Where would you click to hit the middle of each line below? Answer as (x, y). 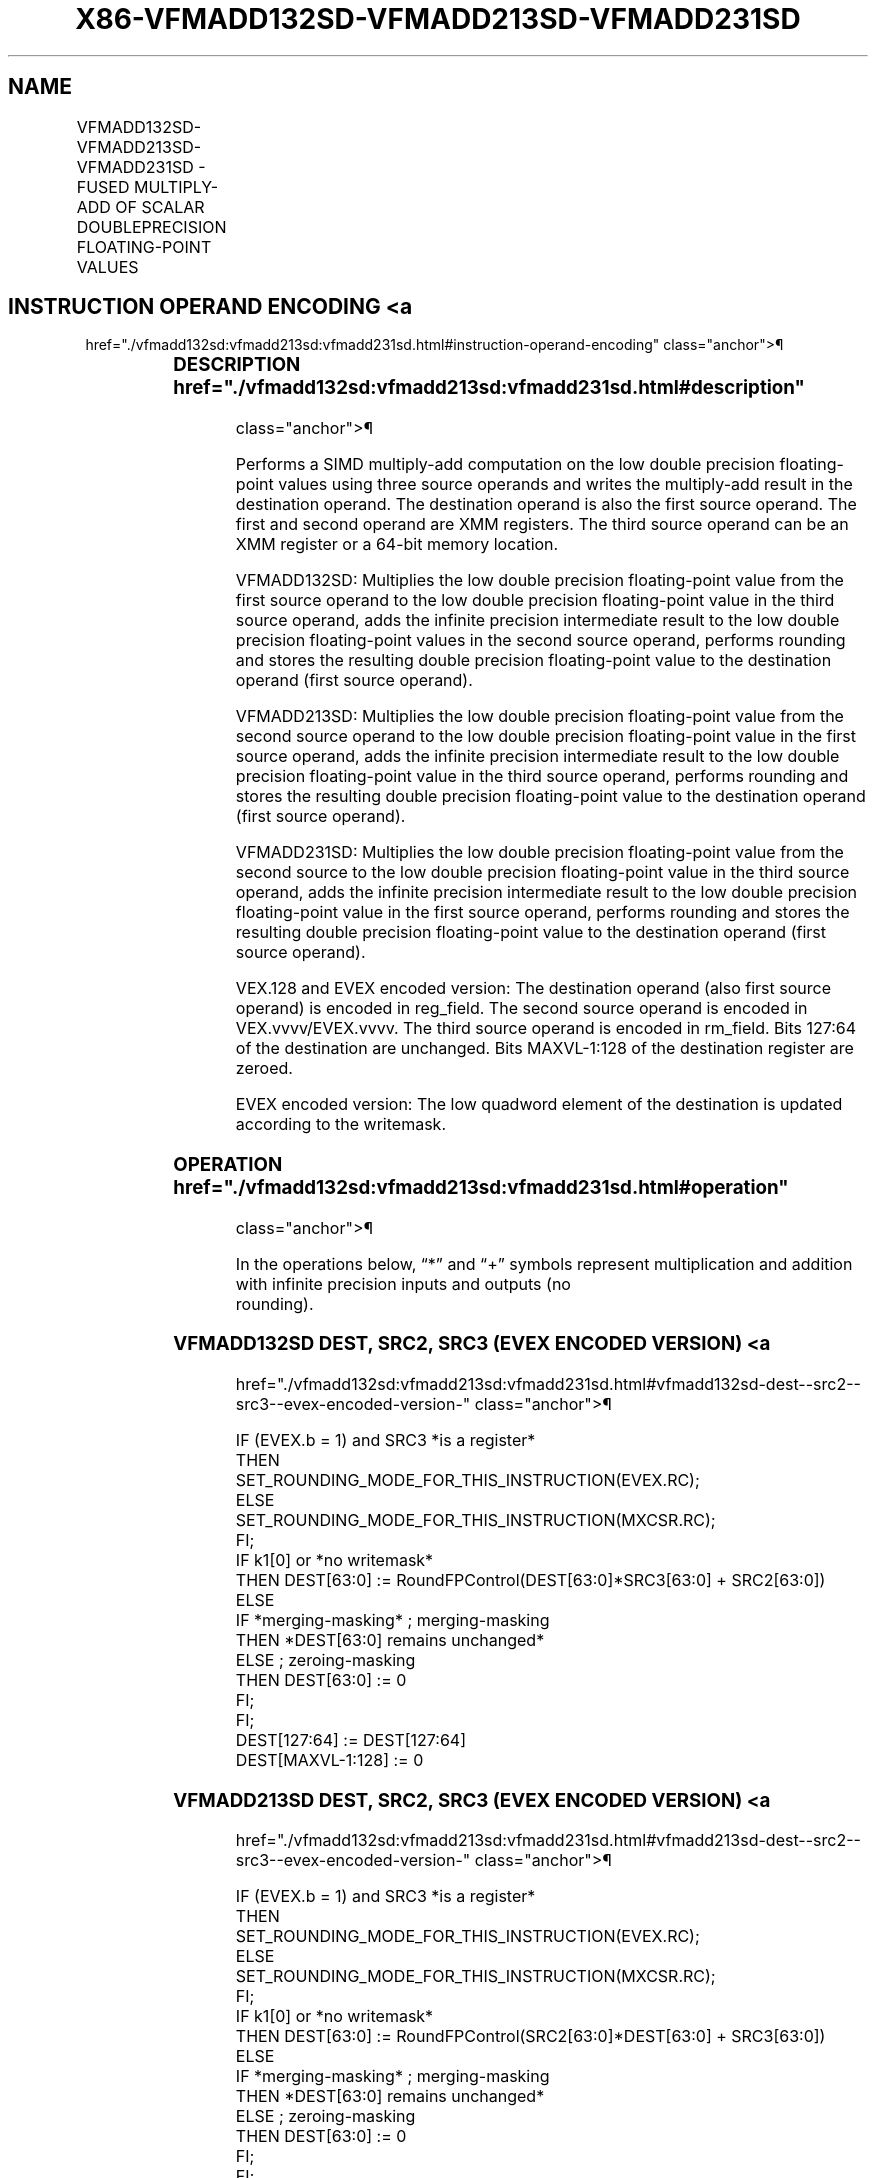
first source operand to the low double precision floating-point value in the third (535, 600)
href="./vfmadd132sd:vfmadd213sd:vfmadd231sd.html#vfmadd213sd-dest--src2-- (548, 1840)
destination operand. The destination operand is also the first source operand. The (546, 504)
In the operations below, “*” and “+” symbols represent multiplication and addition (544, 1263)
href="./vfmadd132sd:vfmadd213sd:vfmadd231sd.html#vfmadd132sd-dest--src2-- (548, 1384)
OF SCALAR (160, 206)
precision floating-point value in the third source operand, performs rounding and (542, 776)
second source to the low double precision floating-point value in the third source (542, 872)
